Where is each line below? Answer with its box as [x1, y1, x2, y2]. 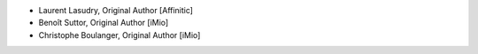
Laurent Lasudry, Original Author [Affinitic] [38, 5, 194, 15]
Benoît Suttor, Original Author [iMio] [38, 18, 169, 28]
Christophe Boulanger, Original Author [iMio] [38, 29, 201, 40]
